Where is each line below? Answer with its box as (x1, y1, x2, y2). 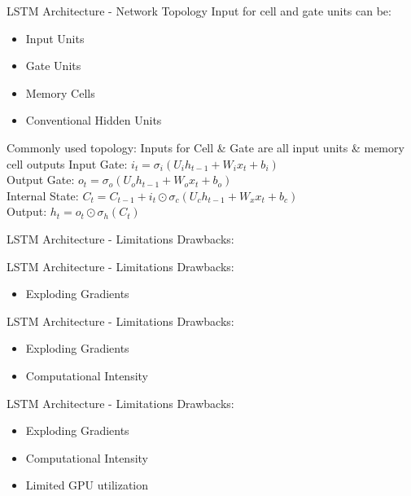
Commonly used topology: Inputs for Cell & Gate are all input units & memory (7, 138, 404, 156)
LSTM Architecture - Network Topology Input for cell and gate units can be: (7, 2, 391, 19)
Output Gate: (7, 171, 75, 188)
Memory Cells (25, 84, 95, 101)
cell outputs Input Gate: (7, 155, 128, 172)
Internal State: (7, 187, 79, 204)
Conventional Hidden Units (25, 112, 162, 129)
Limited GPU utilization (25, 476, 149, 494)
